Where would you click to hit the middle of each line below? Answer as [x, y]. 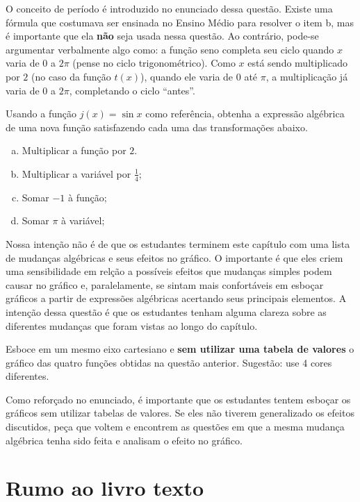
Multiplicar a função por [74, 150]
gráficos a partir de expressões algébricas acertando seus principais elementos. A [176, 298]
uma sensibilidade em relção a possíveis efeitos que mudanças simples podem [169, 271]
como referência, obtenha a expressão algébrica [245, 114]
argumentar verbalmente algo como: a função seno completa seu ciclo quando [170, 49]
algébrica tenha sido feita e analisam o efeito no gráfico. [124, 440]
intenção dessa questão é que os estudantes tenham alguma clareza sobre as [166, 311]
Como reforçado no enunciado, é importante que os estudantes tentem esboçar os [178, 399]
